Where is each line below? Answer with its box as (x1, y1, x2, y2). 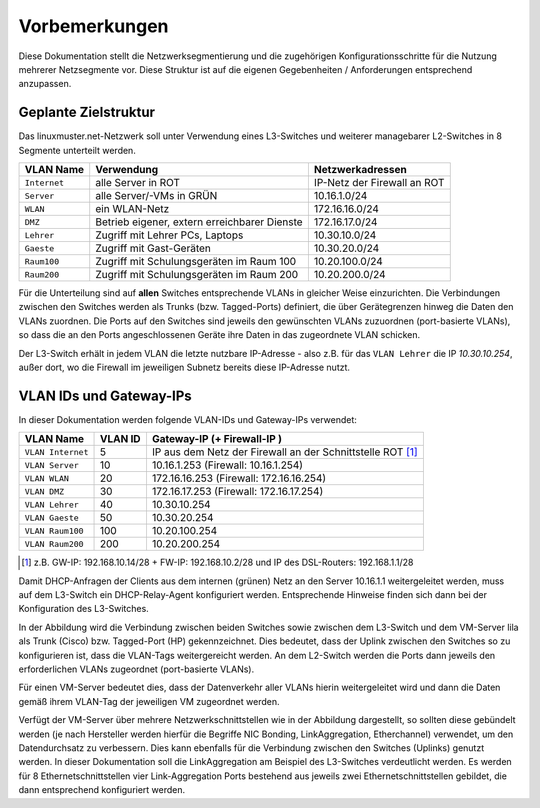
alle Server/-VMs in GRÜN (95, 189, 218, 203)
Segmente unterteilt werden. (18, 144, 137, 156)
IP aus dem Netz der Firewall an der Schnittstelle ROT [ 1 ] (151, 445, 419, 459)
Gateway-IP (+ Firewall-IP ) (151, 432, 282, 446)
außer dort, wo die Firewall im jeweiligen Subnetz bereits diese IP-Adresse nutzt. (18, 361, 350, 373)
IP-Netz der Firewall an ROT (313, 176, 445, 190)
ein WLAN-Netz (95, 202, 170, 216)
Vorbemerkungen (18, 15, 169, 37)
